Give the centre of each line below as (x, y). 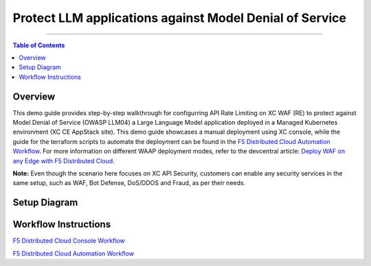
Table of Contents (39, 45)
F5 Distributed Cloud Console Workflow (69, 241)
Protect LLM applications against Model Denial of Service (180, 18)
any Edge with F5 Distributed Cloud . (64, 160)
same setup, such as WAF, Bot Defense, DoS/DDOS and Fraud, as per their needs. (129, 183)
